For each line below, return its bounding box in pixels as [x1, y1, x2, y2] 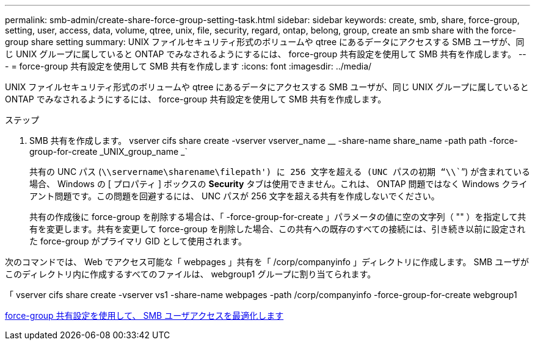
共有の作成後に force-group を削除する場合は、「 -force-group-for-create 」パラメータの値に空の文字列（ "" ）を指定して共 [29, 212, 526, 222]
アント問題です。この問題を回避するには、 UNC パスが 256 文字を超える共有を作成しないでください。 [29, 191, 440, 201]
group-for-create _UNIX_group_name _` [29, 146, 187, 157]
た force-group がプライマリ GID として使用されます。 [29, 236, 247, 246]
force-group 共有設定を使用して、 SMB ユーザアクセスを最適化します [5, 310, 284, 321]
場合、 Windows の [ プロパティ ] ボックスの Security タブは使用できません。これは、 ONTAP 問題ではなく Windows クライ [29, 179, 528, 189]
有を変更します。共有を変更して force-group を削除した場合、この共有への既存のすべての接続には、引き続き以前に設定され [29, 224, 526, 234]
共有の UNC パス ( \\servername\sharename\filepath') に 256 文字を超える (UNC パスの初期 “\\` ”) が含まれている [29, 166, 530, 177]
